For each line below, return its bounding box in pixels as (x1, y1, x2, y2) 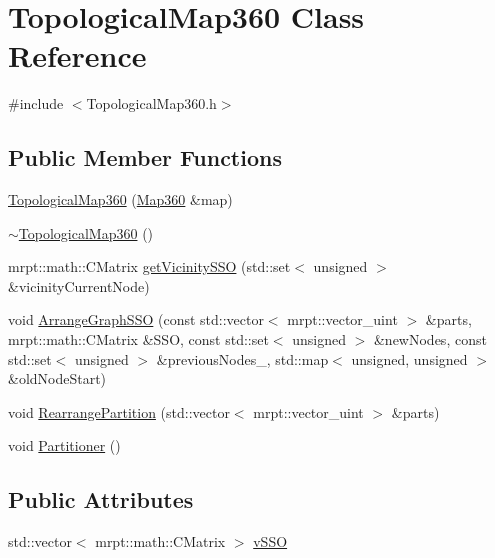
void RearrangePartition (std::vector (8, 401, 230, 422)
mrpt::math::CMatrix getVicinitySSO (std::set (8, 256, 291, 277)
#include (8, 93, 64, 114)
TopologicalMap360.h (86, 93, 217, 114)
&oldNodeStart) (8, 368, 107, 389)
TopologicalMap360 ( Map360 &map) (8, 189, 233, 210)
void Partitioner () (8, 435, 121, 456)
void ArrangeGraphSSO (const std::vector (8, 309, 264, 330)
